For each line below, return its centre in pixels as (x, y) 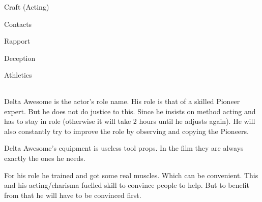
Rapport (17, 41)
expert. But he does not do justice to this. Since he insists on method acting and (130, 111)
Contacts (18, 24)
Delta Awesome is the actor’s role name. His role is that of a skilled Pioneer (122, 101)
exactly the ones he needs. (45, 158)
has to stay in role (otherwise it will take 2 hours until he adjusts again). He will (130, 121)
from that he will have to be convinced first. (73, 195)
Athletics (18, 75)
